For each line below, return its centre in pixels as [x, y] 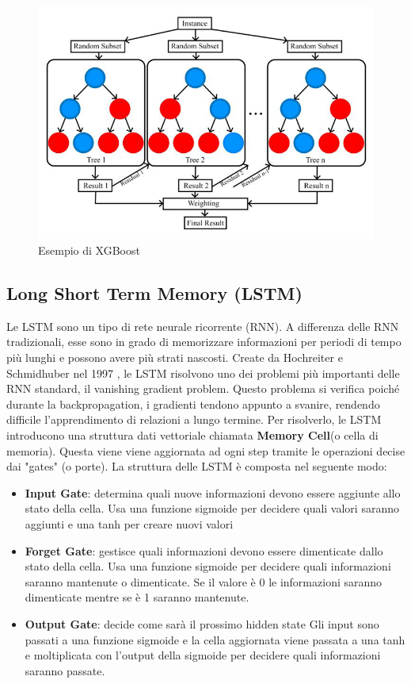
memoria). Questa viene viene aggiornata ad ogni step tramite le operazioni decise [206, 450]
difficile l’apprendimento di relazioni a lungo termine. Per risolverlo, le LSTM [194, 419]
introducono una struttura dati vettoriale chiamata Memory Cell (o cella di [192, 434]
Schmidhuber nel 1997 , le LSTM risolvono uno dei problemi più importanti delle [203, 373]
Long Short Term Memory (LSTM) [154, 293]
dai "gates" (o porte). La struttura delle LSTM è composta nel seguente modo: [197, 466]
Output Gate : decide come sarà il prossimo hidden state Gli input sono [202, 623]
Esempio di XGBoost [89, 250]
